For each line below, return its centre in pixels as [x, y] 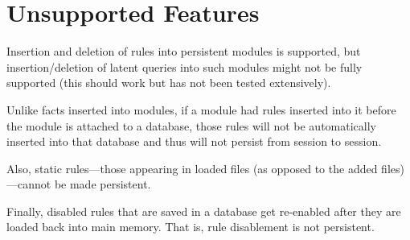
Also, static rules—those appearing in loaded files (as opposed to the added [192, 168]
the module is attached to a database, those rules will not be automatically [191, 125]
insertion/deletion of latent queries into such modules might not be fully [184, 66]
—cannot [29, 184]
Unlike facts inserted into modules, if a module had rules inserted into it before [201, 109]
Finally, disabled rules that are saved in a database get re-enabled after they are [204, 211]
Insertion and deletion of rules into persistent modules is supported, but [184, 51]
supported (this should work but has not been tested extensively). [169, 83]
